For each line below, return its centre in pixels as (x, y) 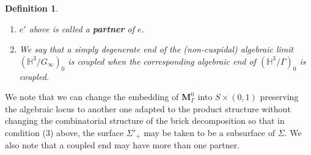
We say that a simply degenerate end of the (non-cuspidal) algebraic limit (156, 49)
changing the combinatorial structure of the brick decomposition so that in (145, 121)
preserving (279, 97)
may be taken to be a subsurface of (210, 132)
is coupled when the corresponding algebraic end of (162, 61)
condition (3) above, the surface (64, 132)
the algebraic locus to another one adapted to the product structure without (148, 108)
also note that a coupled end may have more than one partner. (123, 145)
